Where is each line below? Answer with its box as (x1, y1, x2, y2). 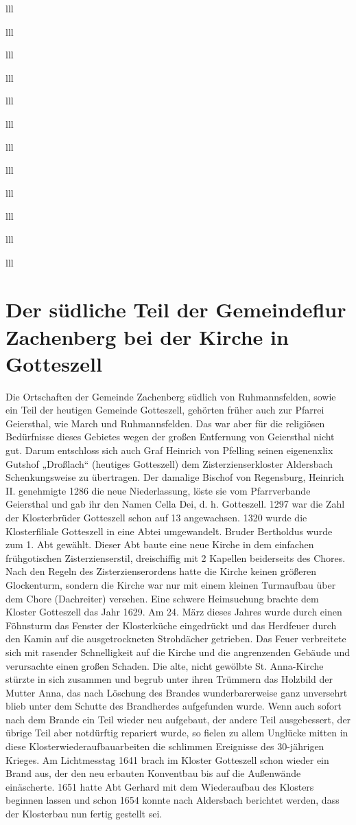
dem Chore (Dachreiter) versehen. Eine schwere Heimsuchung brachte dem (5, 591, 319, 605)
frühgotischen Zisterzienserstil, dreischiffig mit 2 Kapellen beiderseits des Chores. (5, 550, 346, 565)
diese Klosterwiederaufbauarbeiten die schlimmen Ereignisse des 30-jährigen (5, 739, 324, 754)
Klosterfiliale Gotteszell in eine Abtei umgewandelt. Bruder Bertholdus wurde (5, 523, 333, 538)
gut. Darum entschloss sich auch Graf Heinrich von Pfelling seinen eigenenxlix (5, 443, 333, 457)
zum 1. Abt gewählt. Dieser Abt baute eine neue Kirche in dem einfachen (5, 537, 314, 552)
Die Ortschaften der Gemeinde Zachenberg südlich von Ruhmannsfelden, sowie (5, 389, 336, 403)
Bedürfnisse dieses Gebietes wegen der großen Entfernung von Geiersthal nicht (5, 429, 335, 444)
